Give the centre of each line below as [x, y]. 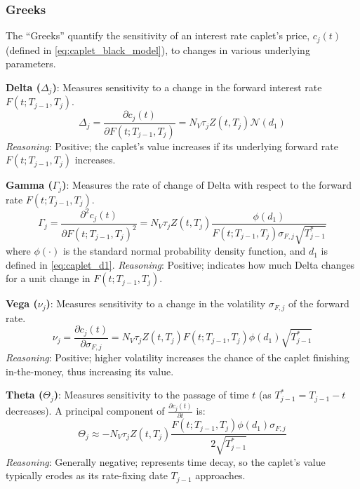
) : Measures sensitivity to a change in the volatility [156, 303]
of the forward [319, 303]
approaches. [220, 475]
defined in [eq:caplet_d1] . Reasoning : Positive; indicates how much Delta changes [180, 264]
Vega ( [22, 303]
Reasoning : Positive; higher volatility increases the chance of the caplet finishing [178, 357]
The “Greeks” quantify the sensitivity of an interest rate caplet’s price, [158, 35]
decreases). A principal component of [85, 410]
